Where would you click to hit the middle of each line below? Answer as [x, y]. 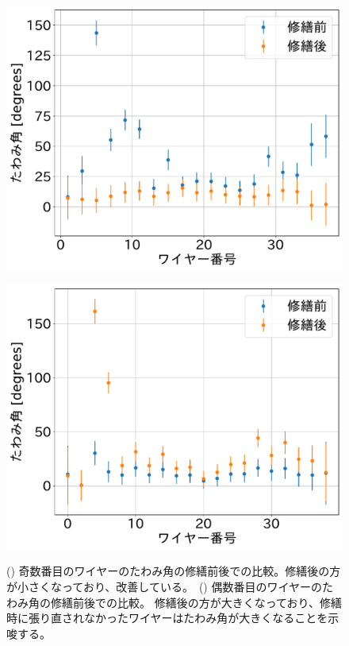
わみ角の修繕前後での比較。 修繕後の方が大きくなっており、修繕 [174, 602]
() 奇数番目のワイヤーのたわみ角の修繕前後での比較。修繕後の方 [174, 571]
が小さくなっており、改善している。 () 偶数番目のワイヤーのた [170, 586]
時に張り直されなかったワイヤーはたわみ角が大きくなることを [167, 618]
